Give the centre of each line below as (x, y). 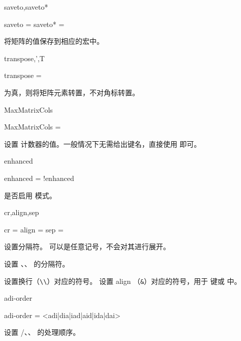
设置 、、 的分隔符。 (37, 263)
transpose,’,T (24, 58)
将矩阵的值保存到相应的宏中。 (54, 41)
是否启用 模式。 (30, 195)
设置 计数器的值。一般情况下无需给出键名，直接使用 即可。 (103, 143)
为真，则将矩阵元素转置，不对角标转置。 (72, 92)
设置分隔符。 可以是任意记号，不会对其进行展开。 (87, 246)
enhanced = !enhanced (39, 178)
